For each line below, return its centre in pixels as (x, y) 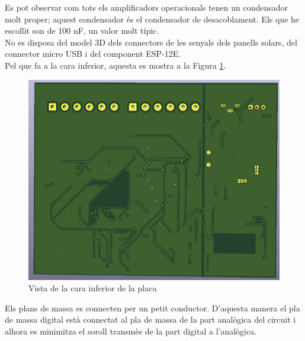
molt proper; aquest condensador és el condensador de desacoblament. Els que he (152, 19)
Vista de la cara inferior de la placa (93, 288)
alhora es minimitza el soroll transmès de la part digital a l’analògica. (131, 331)
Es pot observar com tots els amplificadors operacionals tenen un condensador (147, 7)
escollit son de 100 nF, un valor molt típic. (82, 30)
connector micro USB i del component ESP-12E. (93, 54)
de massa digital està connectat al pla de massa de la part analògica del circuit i (150, 319)
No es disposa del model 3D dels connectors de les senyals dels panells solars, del (151, 42)
